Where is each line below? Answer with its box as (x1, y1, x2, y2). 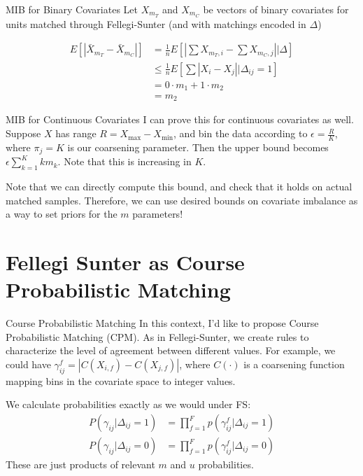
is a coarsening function (243, 357, 345, 372)
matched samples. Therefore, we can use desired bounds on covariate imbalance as (6, 192, 358, 207)
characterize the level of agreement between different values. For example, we (6, 343, 336, 358)
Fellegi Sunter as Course (6, 248, 245, 276)
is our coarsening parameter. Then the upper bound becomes (67, 139, 329, 154)
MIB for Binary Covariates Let (6, 2, 138, 16)
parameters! (132, 206, 183, 221)
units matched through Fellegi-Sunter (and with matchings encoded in (6, 16, 306, 31)
